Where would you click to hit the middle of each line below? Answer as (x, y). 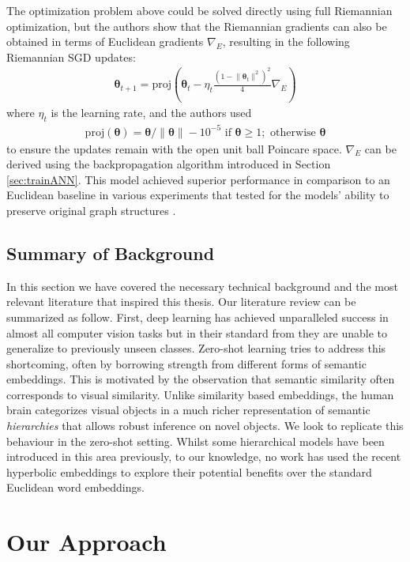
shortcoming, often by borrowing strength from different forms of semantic (186, 363)
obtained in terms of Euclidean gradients (105, 41)
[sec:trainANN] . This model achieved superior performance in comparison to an (198, 179)
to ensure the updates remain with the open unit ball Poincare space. (174, 148)
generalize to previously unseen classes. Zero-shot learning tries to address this (196, 348)
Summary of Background (111, 253)
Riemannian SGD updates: (71, 57)
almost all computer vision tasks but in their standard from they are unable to (197, 332)
